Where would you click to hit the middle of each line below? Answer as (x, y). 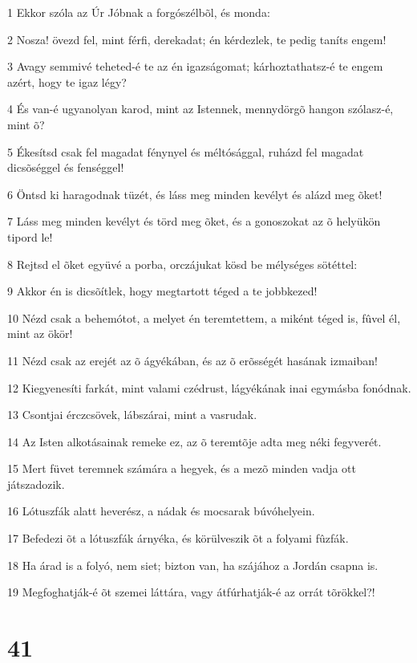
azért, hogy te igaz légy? (67, 81)
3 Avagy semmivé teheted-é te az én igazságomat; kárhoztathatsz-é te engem (195, 66)
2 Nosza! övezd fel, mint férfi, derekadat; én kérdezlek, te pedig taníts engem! (197, 39)
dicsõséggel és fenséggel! (66, 167)
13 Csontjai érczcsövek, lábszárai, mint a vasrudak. (132, 415)
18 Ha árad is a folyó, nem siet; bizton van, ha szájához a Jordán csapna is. (193, 565)
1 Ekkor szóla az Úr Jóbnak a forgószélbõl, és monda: (139, 12)
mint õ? (26, 124)
